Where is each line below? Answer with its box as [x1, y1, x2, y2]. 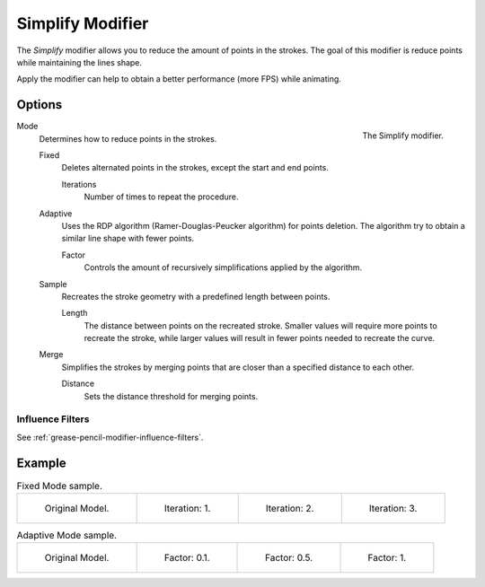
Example [16, 455, 66, 470]
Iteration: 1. [163, 503, 211, 515]
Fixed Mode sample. [16, 479, 103, 492]
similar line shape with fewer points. [61, 233, 195, 244]
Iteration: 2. [265, 503, 314, 515]
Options [16, 97, 63, 112]
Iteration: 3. [368, 503, 418, 515]
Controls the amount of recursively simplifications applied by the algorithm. [84, 262, 363, 273]
